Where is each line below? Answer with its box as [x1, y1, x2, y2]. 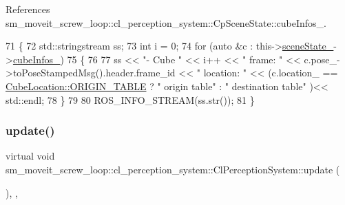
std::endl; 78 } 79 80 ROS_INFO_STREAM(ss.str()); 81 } [6, 92, 255, 107]
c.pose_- [304, 52, 340, 66]
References [6, 2, 50, 16]
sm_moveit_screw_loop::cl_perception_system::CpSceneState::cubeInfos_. [6, 15, 326, 30]
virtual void [6, 149, 55, 163]
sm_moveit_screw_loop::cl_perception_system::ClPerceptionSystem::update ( [6, 162, 340, 176]
